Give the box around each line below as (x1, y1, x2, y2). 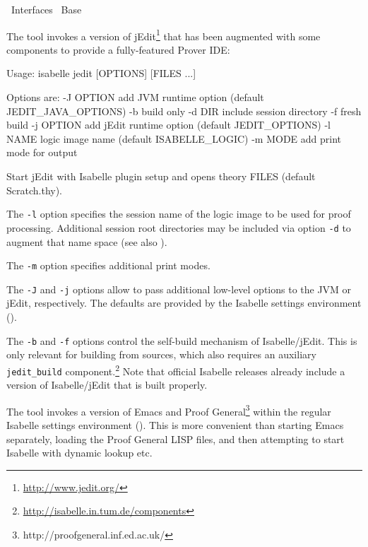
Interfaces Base (11, 2, 82, 16)
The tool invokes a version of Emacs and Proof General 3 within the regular (6, 401, 331, 418)
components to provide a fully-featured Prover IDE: (6, 42, 230, 57)
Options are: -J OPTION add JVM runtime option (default (6, 90, 264, 105)
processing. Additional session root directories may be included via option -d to (6, 220, 351, 235)
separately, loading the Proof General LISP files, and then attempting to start (6, 431, 345, 446)
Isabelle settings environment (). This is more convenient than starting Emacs (6, 418, 344, 432)
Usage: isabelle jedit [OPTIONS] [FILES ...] (6, 66, 196, 81)
